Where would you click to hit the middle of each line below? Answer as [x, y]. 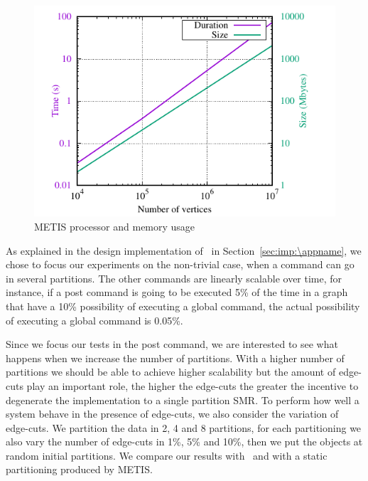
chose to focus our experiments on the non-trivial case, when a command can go [180, 264]
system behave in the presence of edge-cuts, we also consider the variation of [172, 414]
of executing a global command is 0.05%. [94, 320]
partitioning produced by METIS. [79, 469]
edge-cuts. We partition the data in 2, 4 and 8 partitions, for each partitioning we [184, 427]
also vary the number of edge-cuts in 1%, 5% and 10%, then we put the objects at [184, 442]
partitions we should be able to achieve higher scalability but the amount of [171, 372]
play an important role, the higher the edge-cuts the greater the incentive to [193, 385]
